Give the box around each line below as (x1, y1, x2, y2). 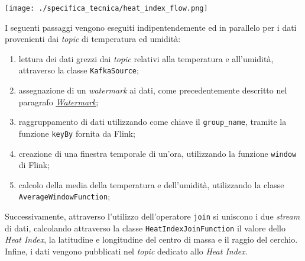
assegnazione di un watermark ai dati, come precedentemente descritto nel (18, 84, 287, 96)
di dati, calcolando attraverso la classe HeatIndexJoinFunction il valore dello (5, 221, 286, 234)
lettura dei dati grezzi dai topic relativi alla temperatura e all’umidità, (18, 52, 274, 65)
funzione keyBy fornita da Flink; (18, 127, 135, 139)
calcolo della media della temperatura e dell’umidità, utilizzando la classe (18, 178, 284, 191)
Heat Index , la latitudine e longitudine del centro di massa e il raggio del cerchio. (5, 233, 298, 246)
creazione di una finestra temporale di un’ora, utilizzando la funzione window (18, 147, 297, 159)
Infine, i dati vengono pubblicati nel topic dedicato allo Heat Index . (5, 245, 248, 257)
